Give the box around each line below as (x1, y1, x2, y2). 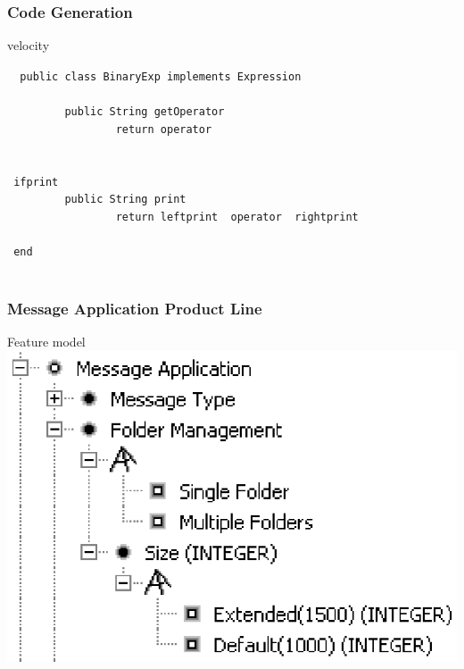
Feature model (7, 331, 86, 350)
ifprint (13, 175, 59, 188)
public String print (64, 193, 186, 206)
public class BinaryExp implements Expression (20, 70, 302, 83)
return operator (115, 122, 212, 136)
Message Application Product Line (7, 297, 262, 319)
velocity (7, 36, 50, 54)
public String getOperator (64, 105, 225, 119)
